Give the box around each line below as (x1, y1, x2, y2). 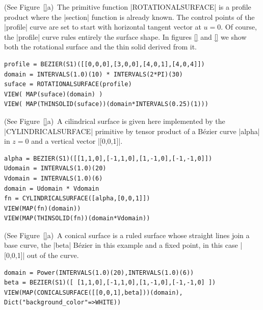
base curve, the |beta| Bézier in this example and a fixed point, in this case (4, 240, 238, 250)
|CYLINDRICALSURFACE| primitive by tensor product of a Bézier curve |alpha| (4, 125, 260, 136)
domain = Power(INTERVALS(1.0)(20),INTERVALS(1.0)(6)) (4, 269, 194, 276)
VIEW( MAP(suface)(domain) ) (4, 90, 103, 98)
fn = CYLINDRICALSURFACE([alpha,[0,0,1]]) (4, 195, 150, 202)
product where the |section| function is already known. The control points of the (4, 11, 255, 22)
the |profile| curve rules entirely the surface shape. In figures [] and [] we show (4, 31, 247, 42)
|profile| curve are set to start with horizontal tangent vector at (4, 21, 201, 32)
